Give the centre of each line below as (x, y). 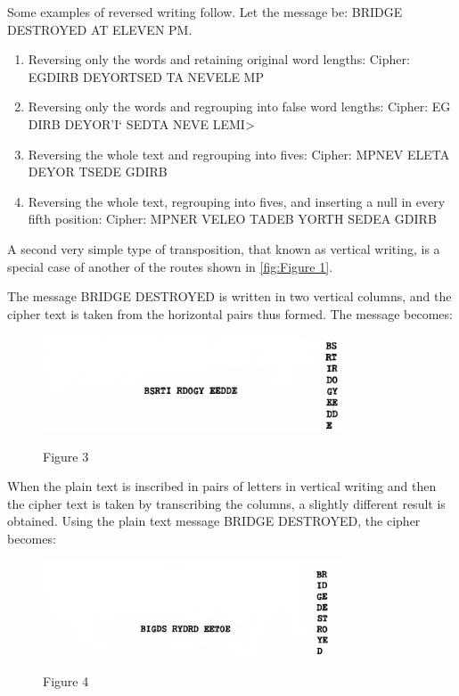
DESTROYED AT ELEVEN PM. (100, 29)
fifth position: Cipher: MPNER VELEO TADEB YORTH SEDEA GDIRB (232, 219)
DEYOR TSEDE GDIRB (98, 172)
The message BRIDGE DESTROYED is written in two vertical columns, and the (229, 296)
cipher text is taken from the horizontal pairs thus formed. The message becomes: (230, 313)
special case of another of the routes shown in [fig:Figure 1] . (170, 266)
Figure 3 (66, 456)
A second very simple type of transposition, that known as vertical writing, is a (224, 248)
